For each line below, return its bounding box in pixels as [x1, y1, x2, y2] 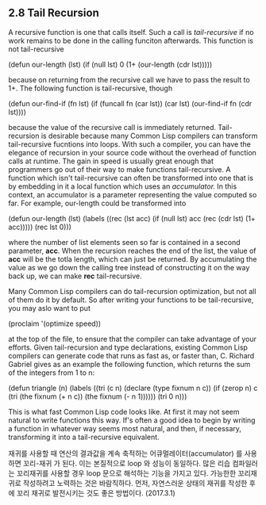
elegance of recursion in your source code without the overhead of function [8, 147, 256, 157]
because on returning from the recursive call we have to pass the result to [8, 75, 250, 84]
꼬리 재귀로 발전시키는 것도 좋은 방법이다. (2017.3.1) [16, 488, 176, 498]
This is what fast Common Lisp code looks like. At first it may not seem [8, 407, 240, 416]
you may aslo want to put [8, 303, 91, 312]
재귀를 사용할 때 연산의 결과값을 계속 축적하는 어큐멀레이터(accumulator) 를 [8, 448, 243, 458]
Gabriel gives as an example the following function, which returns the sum [8, 359, 251, 369]
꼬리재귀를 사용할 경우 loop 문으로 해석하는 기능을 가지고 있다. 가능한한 [16, 468, 237, 478]
